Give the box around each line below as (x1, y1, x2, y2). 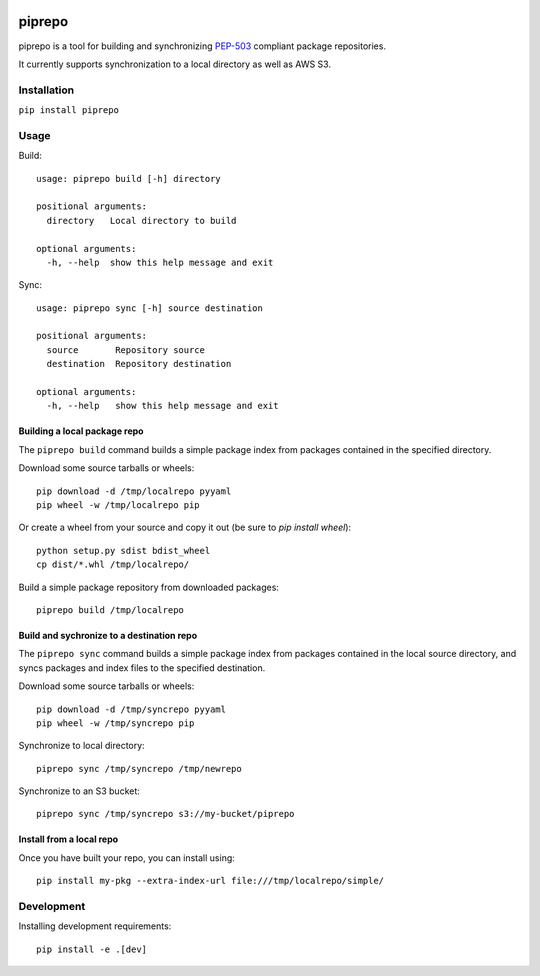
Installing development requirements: (18, 920, 172, 932)
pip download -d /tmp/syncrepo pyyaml (36, 703, 227, 715)
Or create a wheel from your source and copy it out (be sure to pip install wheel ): (18, 521, 352, 534)
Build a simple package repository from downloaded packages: (18, 581, 280, 593)
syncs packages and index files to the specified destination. (18, 661, 266, 674)
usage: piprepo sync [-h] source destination (36, 302, 264, 314)
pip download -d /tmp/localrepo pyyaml (36, 485, 232, 497)
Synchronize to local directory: (18, 740, 145, 752)
